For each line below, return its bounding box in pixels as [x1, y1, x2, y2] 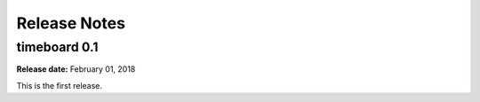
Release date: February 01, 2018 [16, 64, 136, 75]
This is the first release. [16, 80, 102, 90]
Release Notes [16, 13, 126, 33]
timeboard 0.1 [16, 39, 99, 55]
